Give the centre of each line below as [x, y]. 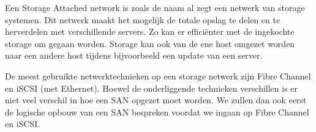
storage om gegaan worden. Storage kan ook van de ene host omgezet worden [150, 43]
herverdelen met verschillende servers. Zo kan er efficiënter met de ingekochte [150, 31]
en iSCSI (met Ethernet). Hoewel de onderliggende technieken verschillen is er [152, 88]
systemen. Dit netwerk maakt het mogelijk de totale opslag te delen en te [143, 19]
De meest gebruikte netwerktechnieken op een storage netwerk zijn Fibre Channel [158, 75]
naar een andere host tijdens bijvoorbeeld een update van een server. [134, 55]
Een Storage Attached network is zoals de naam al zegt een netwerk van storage [155, 7]
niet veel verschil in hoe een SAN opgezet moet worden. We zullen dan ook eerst [156, 100]
